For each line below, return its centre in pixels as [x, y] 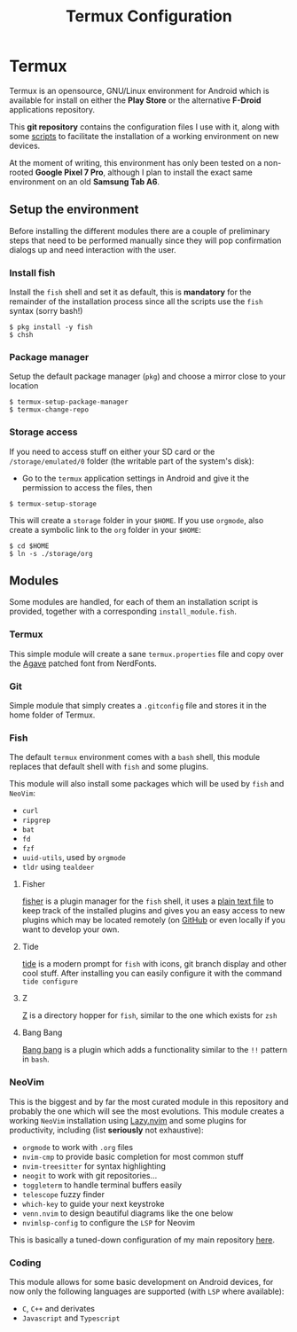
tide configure [50, 982]
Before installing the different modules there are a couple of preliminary [140, 231]
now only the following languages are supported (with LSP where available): [147, 1291]
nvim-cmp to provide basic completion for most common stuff [133, 1156]
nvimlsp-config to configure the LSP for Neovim [109, 1222]
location [24, 386]
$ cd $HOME [29, 546]
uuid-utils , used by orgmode [74, 858]
